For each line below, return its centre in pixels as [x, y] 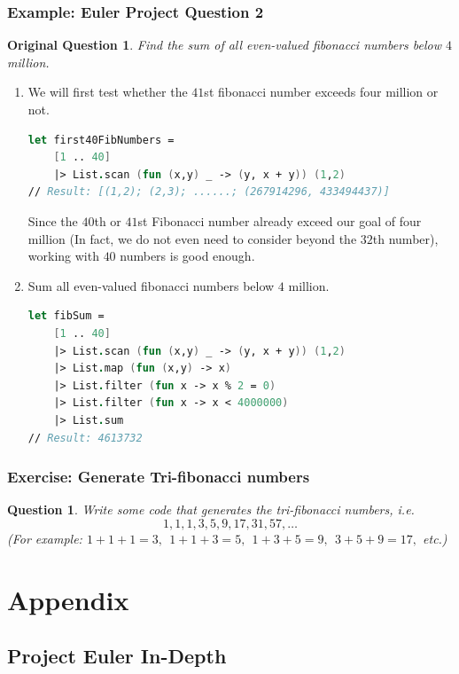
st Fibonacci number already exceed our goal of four [280, 220]
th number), [405, 238]
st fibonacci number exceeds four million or [321, 92]
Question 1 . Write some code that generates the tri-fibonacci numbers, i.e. [211, 509]
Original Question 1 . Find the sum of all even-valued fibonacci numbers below [224, 45]
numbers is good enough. [187, 256]
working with [63, 256]
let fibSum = [66, 316]
